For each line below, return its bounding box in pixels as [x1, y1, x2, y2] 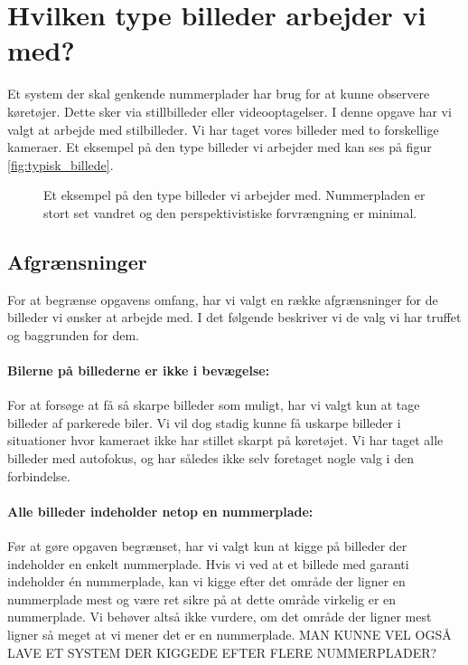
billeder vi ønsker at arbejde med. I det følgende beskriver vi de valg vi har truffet [7, 308, 462, 327]
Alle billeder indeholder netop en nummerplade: [7, 501, 314, 520]
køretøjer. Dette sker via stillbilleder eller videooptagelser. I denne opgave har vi [7, 101, 452, 120]
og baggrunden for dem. [7, 325, 139, 344]
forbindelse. [7, 466, 70, 485]
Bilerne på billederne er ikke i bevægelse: [7, 361, 270, 380]
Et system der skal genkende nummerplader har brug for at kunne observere [7, 84, 430, 103]
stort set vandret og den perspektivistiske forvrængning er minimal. [43, 203, 417, 222]
